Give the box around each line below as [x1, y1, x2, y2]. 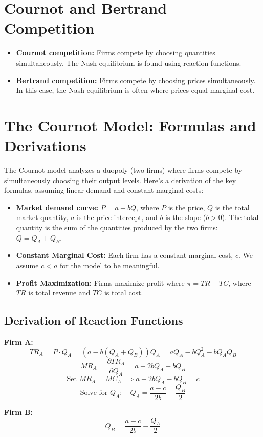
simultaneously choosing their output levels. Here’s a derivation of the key [4, 174, 236, 185]
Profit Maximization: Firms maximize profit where [16, 277, 185, 288]
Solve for [80, 389, 108, 397]
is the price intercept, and [77, 212, 158, 223]
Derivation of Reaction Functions [4, 312, 183, 328]
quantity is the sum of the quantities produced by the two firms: [16, 222, 218, 232]
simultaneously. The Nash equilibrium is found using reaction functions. [16, 57, 242, 68]
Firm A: [4, 336, 33, 347]
